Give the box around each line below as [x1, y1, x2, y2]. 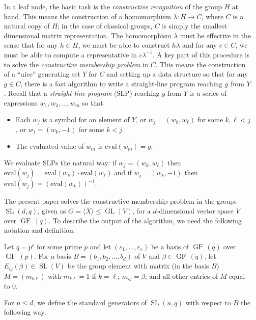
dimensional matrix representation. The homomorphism [4, 30, 172, 40]
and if [114, 167, 132, 178]
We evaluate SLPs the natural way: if [4, 158, 116, 168]
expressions [4, 97, 38, 107]
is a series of [190, 88, 227, 98]
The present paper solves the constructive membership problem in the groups [4, 196, 237, 206]
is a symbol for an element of [42, 114, 130, 124]
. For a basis [34, 251, 71, 261]
